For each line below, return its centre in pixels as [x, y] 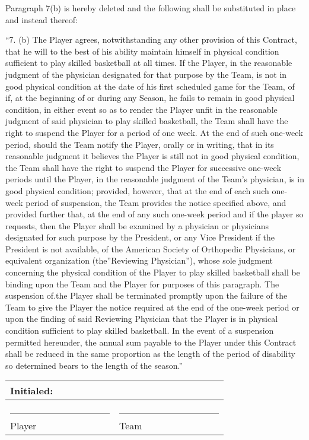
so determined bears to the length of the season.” [94, 365]
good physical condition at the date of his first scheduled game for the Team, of [150, 86]
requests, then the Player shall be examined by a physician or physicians [137, 225]
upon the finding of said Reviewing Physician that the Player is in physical [142, 319]
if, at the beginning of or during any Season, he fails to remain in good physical [150, 98]
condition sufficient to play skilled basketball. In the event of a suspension [140, 330]
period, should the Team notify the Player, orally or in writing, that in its [140, 144]
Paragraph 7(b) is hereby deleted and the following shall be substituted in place [151, 8]
